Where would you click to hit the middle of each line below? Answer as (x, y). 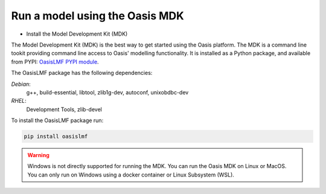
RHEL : (19, 101)
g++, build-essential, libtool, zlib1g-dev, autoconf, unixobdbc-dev (107, 92)
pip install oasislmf (56, 137)
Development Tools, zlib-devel (64, 109)
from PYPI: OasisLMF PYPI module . (55, 62)
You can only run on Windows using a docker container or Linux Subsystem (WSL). (131, 175)
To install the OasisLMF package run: (57, 120)
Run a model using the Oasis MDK (97, 16)
